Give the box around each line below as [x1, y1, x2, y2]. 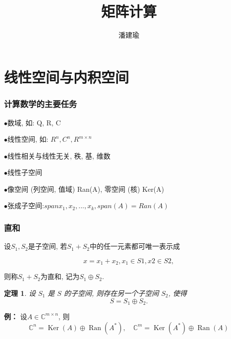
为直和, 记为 [40, 271, 80, 282]
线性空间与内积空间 [4, 67, 129, 87]
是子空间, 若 [28, 241, 67, 251]
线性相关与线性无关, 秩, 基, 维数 [7, 150, 111, 161]
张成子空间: [7, 200, 44, 211]
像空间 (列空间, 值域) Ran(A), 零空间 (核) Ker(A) [7, 183, 165, 194]
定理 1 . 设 [4, 287, 36, 298]
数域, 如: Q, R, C [7, 117, 61, 127]
